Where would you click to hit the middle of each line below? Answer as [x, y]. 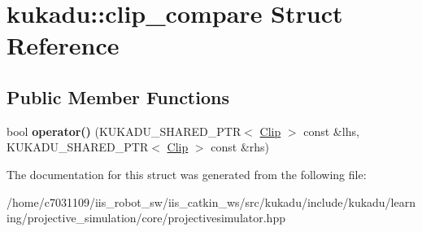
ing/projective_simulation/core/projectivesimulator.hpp [146, 218]
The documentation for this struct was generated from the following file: [187, 174]
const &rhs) [240, 147]
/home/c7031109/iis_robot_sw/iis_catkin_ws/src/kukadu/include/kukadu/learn [211, 201]
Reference [63, 45]
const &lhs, [331, 131]
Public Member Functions [118, 96]
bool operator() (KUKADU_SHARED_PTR [124, 131]
